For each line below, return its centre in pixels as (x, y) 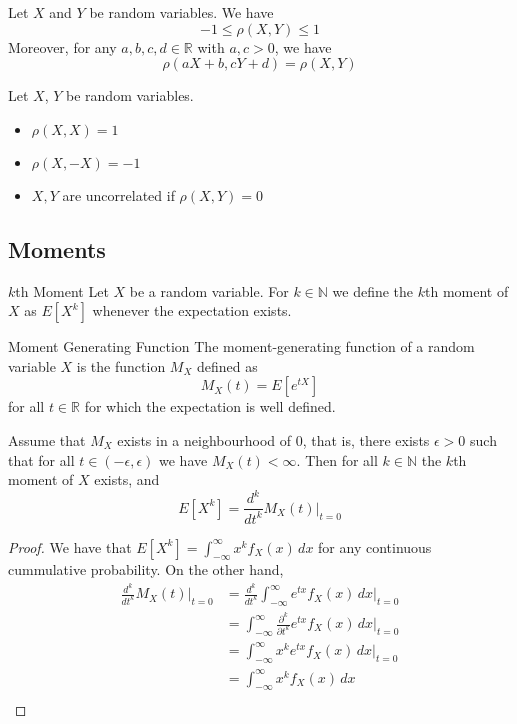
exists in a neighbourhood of (204, 439)
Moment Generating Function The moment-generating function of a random (241, 346)
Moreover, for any (62, 46)
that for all (41, 459)
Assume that (47, 439)
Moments (57, 248)
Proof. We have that (70, 546)
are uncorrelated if (118, 194)
